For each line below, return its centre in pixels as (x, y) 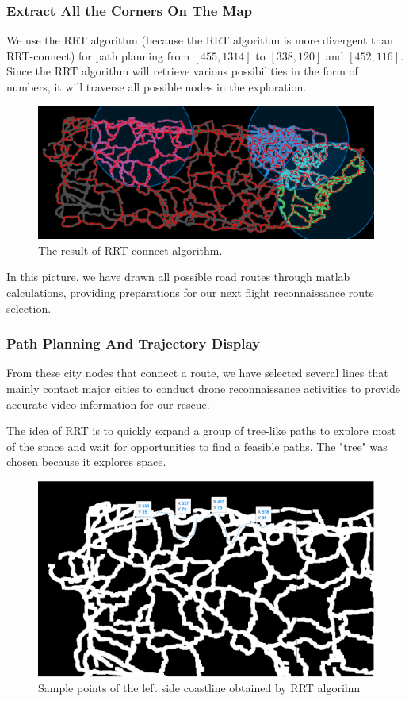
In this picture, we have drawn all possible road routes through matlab (178, 277)
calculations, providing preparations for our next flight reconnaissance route (190, 293)
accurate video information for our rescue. (108, 404)
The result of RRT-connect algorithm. (130, 250)
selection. (29, 308)
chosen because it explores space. (86, 462)
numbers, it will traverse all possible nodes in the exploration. (157, 87)
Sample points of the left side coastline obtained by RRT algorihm (199, 688)
